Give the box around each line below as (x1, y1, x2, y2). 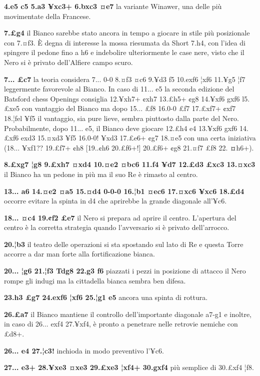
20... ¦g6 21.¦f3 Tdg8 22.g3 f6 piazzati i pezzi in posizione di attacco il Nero (4, 265, 246, 276)
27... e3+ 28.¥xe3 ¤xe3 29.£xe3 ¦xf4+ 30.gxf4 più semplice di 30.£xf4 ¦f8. (4, 362, 254, 372)
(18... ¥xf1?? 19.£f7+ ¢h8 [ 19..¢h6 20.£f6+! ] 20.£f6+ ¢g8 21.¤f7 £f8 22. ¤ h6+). (4, 142, 254, 152)
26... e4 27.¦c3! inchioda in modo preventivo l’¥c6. (4, 345, 164, 355)
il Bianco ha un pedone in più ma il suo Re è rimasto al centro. (4, 168, 198, 179)
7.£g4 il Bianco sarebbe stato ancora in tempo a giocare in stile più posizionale (4, 27, 250, 38)
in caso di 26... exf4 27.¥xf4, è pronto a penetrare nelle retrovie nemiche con (4, 318, 238, 329)
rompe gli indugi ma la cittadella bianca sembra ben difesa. (4, 275, 186, 285)
